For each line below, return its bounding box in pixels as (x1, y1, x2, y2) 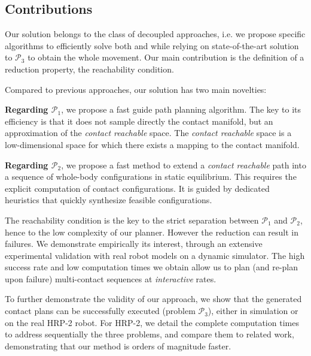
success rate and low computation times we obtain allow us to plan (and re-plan (5, 261, 298, 273)
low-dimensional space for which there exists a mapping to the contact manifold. (5, 138, 300, 150)
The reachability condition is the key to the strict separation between (5, 213, 259, 226)
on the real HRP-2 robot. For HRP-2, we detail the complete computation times (5, 316, 299, 328)
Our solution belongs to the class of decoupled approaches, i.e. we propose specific (5, 28, 306, 40)
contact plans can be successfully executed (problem (5, 304, 196, 317)
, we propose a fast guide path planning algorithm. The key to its (61, 103, 301, 116)
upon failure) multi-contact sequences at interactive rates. (5, 272, 217, 285)
